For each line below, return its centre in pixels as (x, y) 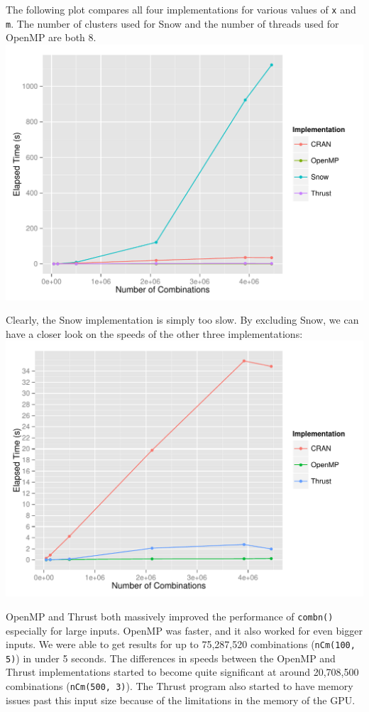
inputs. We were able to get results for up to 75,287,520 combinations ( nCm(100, (181, 644)
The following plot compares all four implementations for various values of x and (181, 9)
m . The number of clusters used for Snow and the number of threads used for (172, 23)
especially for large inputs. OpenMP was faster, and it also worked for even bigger (184, 630)
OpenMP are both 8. (51, 37)
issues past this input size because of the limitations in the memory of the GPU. (181, 700)
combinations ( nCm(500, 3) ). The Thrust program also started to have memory (180, 686)
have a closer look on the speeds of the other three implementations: (154, 333)
